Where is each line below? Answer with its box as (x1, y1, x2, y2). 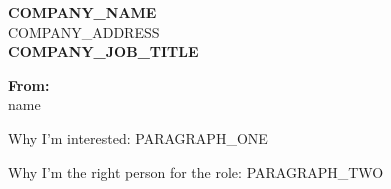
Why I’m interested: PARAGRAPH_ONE (8, 127, 268, 148)
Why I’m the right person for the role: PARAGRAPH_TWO (8, 161, 384, 182)
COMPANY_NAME (8, 2, 157, 22)
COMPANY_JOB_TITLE (8, 41, 199, 62)
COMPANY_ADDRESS (8, 21, 160, 42)
